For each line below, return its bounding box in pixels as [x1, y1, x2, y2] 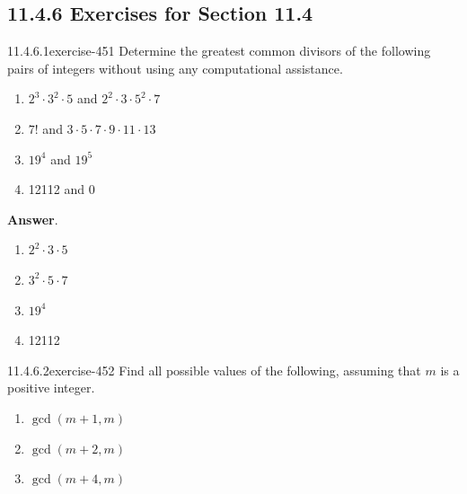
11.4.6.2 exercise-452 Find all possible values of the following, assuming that [7, 360, 421, 379]
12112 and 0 [28, 180, 95, 198]
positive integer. [7, 378, 95, 397]
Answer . [7, 209, 58, 228]
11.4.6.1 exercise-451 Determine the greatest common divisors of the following [7, 41, 431, 60]
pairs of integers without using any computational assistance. [7, 58, 343, 77]
